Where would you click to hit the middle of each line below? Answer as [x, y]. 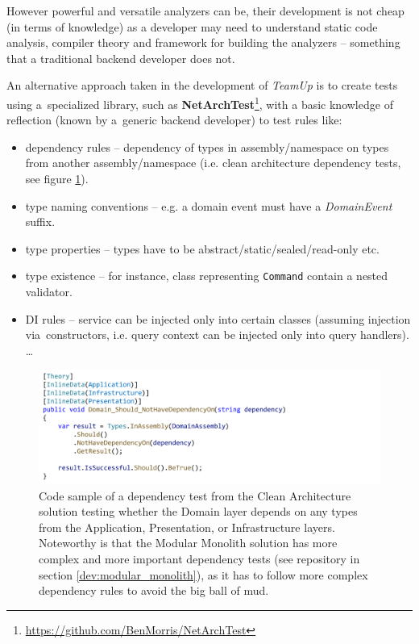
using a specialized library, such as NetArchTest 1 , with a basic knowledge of [200, 102]
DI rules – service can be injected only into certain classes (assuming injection [218, 318]
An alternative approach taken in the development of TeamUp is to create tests [202, 85]
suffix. [40, 222]
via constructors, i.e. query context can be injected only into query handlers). [217, 335]
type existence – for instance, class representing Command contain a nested [207, 276]
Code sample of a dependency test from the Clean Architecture [195, 495]
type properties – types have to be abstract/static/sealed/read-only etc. [202, 248]
